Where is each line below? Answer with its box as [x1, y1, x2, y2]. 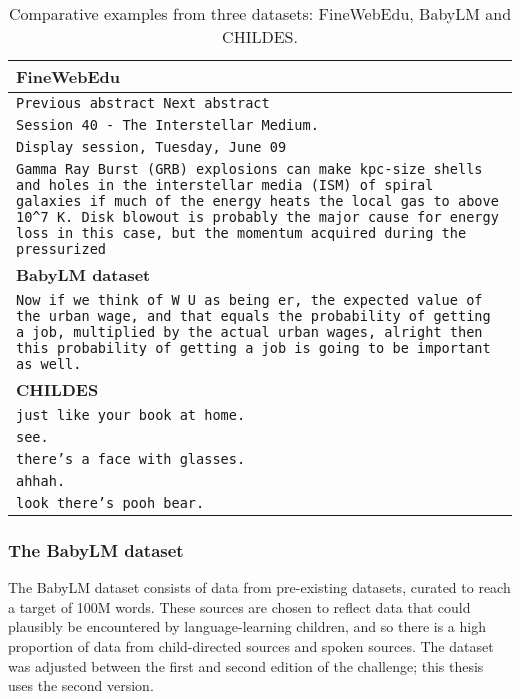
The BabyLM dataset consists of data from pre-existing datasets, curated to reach [8, 577, 511, 598]
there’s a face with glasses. [16, 451, 246, 467]
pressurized [16, 241, 107, 257]
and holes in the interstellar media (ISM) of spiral [16, 177, 434, 193]
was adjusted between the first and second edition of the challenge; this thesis [8, 655, 484, 676]
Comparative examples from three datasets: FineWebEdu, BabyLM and [8, 2, 512, 25]
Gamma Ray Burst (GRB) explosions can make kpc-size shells [16, 161, 483, 177]
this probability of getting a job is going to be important [16, 340, 491, 356]
